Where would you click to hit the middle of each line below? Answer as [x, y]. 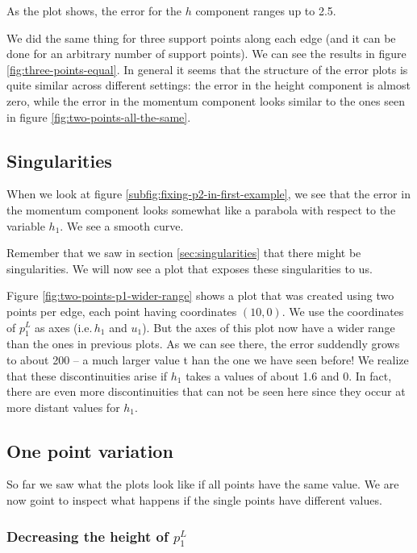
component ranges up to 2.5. [266, 10]
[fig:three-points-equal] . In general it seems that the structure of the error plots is [207, 69]
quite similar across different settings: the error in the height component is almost [208, 85]
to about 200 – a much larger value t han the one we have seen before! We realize [208, 359]
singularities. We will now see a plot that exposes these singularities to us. [190, 268]
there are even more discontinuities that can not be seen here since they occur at [206, 391]
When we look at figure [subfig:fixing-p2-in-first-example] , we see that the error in [208, 194]
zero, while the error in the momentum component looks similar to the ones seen [206, 100]
